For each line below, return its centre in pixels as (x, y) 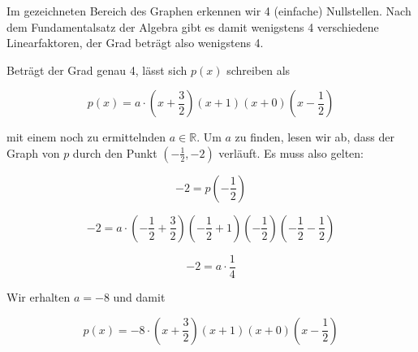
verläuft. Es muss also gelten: (291, 152)
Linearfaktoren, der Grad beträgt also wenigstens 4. (135, 43)
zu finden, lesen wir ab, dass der (315, 137)
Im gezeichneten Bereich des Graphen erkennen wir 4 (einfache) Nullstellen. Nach (209, 11)
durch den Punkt (115, 152)
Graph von (33, 152)
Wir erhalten (39, 297)
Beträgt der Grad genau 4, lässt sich (97, 70)
